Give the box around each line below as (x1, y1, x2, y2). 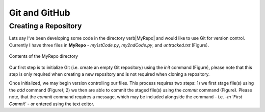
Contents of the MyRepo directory (9, 53, 78, 59)
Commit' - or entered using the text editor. (9, 101, 94, 107)
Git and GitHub (9, 7, 71, 18)
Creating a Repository (9, 22, 82, 30)
